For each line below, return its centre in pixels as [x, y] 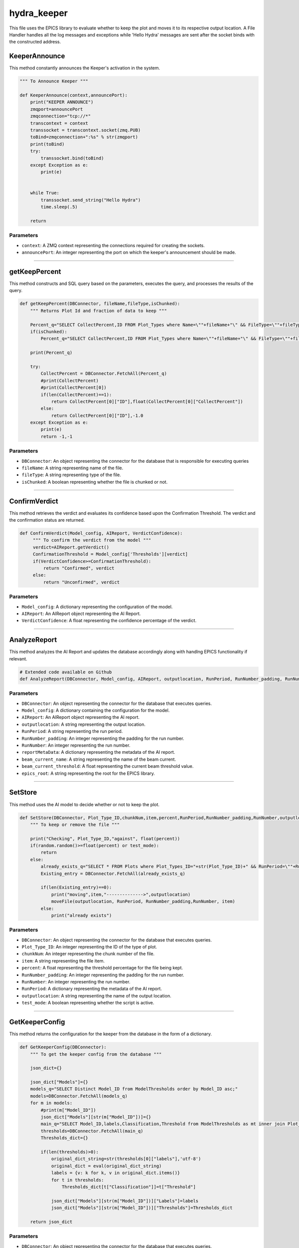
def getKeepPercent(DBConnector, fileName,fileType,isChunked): [100, 304]
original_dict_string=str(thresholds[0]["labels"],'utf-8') [126, 1159]
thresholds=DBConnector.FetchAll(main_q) [92, 1131]
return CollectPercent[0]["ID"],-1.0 [97, 415]
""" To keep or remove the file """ [75, 824]
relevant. [18, 658]
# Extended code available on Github [66, 672]
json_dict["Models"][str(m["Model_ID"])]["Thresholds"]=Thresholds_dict [142, 1208]
